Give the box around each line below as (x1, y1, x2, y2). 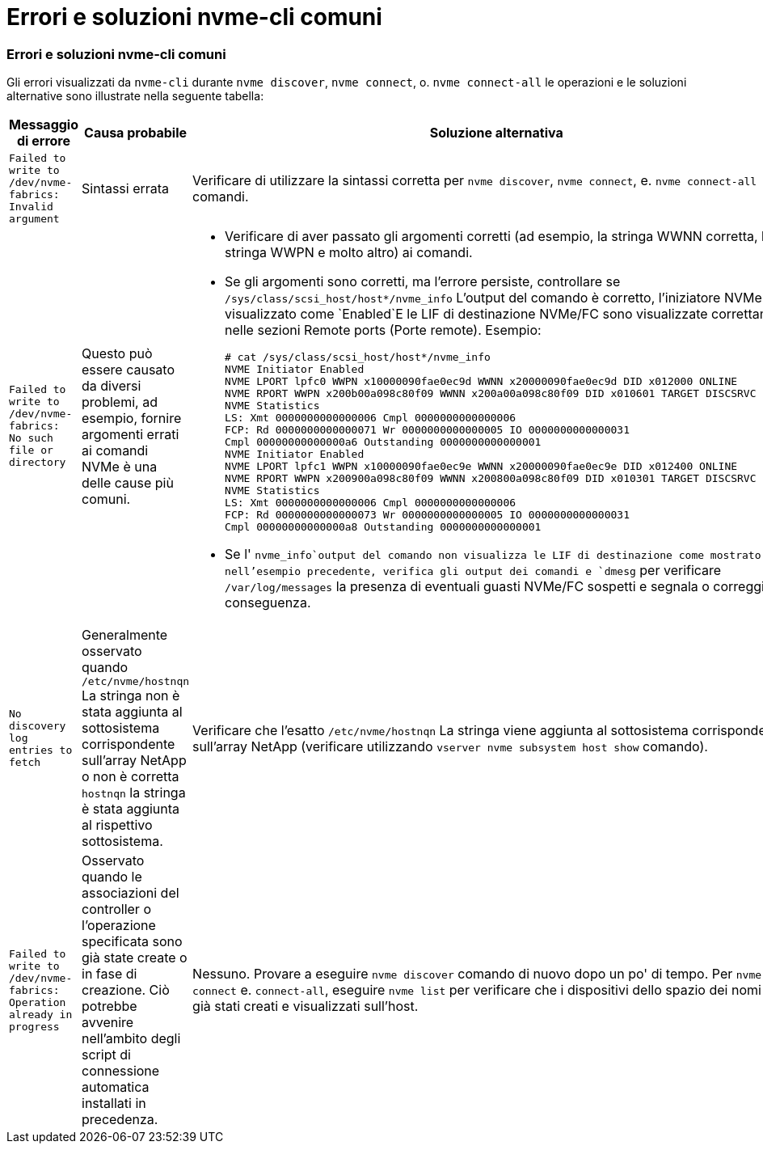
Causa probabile (84, 125, 188, 142)
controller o (82, 901, 151, 918)
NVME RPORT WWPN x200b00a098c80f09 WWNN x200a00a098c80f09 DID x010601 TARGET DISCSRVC (225, 387, 757, 400)
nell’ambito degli (82, 1030, 181, 1047)
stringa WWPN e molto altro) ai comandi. (225, 244, 473, 261)
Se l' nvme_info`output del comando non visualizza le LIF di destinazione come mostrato (225, 546, 761, 563)
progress (9, 1020, 60, 1033)
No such (9, 432, 53, 445)
